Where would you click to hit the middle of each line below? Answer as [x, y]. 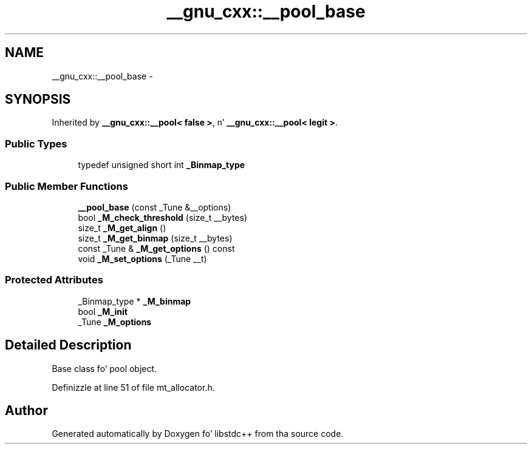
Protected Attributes [54, 280]
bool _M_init [103, 311]
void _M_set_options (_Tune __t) [142, 258]
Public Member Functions [66, 186]
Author [26, 410]
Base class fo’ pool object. [104, 368]
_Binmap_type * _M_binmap [135, 301]
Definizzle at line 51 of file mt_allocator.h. [133, 387]
